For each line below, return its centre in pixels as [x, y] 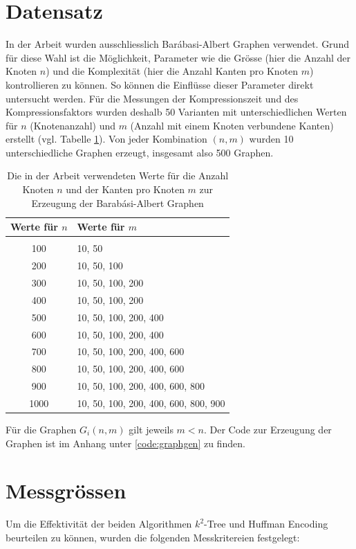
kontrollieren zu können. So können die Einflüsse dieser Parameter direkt [160, 84]
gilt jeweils [151, 430]
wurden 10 [271, 139]
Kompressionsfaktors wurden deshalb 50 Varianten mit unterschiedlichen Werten [176, 112]
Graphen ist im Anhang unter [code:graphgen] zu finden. [125, 443]
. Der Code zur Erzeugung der [268, 430]
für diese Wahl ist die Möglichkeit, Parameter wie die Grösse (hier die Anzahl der [178, 57]
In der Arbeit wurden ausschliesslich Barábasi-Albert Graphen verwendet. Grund [177, 44]
